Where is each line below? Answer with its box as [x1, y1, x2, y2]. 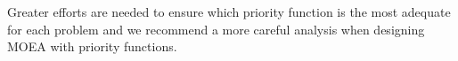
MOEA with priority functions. [7, 37, 177, 56]
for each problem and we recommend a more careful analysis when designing [7, 19, 425, 38]
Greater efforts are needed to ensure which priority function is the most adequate [7, 3, 451, 20]
